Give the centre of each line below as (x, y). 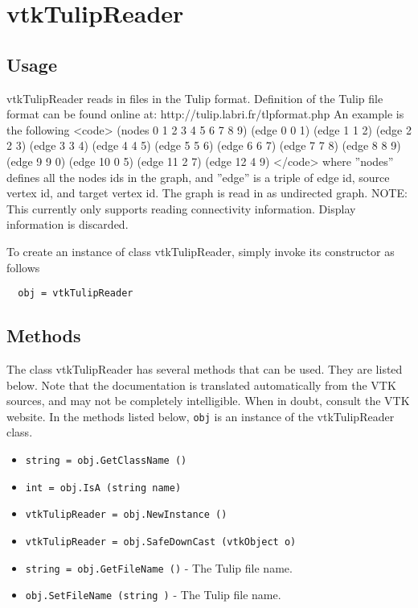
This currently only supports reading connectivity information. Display (181, 208)
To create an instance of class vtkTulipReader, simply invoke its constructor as (201, 251)
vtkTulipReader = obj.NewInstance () (126, 515)
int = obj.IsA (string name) (103, 488)
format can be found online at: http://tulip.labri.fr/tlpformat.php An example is (205, 114)
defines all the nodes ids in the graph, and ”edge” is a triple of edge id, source (198, 177)
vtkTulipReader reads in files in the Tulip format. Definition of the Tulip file (195, 98)
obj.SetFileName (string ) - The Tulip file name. (153, 595)
